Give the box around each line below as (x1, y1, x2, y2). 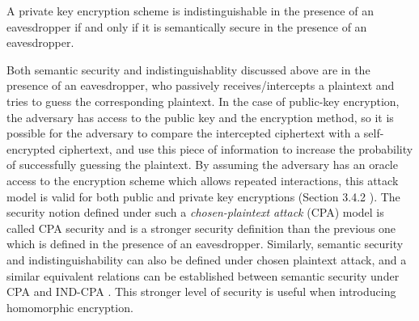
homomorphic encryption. (6, 298, 133, 315)
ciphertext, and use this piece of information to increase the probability (58, 140, 413, 157)
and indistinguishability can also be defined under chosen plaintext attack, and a (6, 251, 407, 268)
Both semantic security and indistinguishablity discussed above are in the (6, 61, 370, 78)
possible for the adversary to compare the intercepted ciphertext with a (6, 125, 361, 141)
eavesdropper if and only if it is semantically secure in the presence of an (6, 18, 367, 35)
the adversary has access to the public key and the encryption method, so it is (6, 108, 394, 125)
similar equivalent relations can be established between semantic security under (6, 267, 400, 284)
